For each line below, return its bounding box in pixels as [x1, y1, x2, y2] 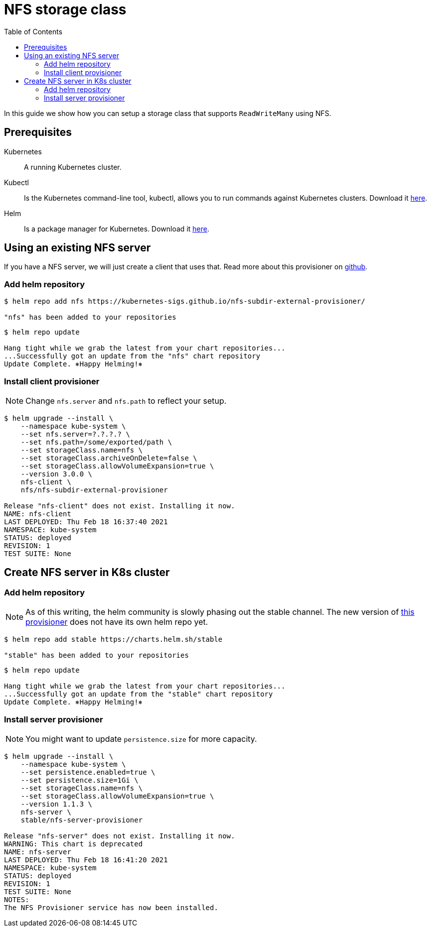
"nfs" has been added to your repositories [4, 313, 176, 322]
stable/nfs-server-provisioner [20, 815, 143, 824]
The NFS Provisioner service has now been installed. [4, 903, 218, 912]
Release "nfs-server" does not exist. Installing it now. [4, 831, 235, 840]
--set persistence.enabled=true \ [20, 768, 155, 776]
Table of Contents [4, 27, 63, 36]
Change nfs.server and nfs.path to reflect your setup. [25, 395, 227, 406]
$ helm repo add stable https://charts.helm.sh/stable [4, 635, 223, 644]
